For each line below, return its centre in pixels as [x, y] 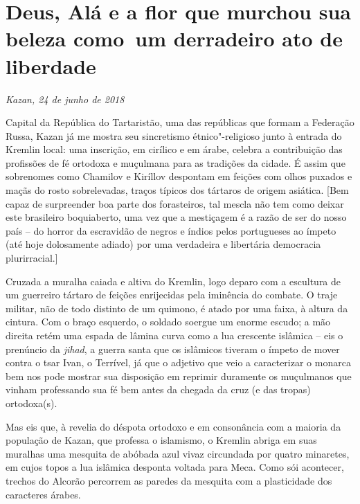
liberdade [51, 65]
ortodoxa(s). [31, 403]
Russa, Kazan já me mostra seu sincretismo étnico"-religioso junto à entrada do [174, 135]
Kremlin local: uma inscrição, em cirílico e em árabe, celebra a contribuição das [174, 149]
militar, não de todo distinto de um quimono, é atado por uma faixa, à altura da [177, 308]
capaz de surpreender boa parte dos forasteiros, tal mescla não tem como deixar [175, 203]
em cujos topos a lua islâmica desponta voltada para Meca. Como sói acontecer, [175, 467]
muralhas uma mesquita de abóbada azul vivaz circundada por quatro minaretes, [178, 453]
